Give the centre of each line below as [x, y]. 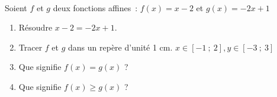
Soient [16, 7]
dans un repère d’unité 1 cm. [120, 47]
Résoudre [36, 27]
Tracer [30, 47]
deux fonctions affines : [95, 7]
